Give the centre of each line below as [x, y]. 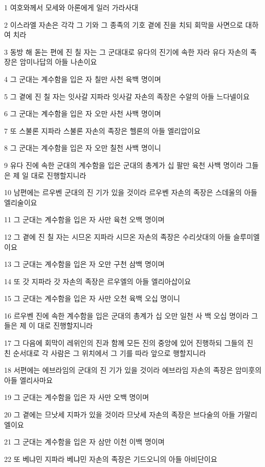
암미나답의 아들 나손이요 [58, 62]
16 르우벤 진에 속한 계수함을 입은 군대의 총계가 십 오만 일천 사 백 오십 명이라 [127, 315]
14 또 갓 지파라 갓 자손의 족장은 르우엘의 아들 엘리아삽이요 [98, 281]
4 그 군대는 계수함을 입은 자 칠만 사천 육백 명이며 [83, 79]
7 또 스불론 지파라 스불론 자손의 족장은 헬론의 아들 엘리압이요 [102, 130]
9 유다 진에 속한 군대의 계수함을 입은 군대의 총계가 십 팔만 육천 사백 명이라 [124, 165]
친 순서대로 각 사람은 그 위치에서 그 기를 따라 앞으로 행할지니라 [105, 353]
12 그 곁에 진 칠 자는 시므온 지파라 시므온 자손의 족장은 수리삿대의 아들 [118, 236]
